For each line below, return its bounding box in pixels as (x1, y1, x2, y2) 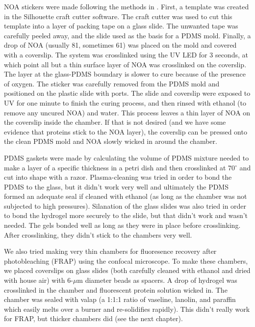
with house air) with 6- (4, 275, 73, 285)
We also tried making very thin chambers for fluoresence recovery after (4, 246, 217, 256)
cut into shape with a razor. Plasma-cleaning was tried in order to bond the (4, 172, 232, 182)
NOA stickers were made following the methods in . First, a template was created (4, 1, 249, 11)
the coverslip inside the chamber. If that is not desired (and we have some (4, 117, 226, 127)
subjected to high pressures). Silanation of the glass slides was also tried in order (4, 200, 247, 211)
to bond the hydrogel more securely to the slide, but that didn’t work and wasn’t (4, 210, 248, 220)
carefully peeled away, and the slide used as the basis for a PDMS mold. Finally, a (4, 30, 251, 40)
